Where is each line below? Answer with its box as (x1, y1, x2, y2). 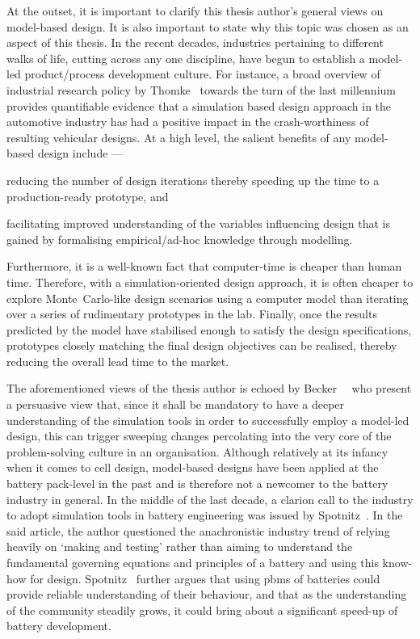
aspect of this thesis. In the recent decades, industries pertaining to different (6, 34, 384, 51)
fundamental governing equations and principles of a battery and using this (6, 554, 379, 570)
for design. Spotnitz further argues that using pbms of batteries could (30, 570, 380, 586)
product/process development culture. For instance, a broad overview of (24, 65, 380, 82)
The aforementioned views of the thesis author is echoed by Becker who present (6, 380, 412, 397)
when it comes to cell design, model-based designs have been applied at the (6, 459, 379, 476)
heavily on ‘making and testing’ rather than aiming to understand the (6, 538, 353, 555)
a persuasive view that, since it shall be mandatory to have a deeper (6, 396, 345, 413)
